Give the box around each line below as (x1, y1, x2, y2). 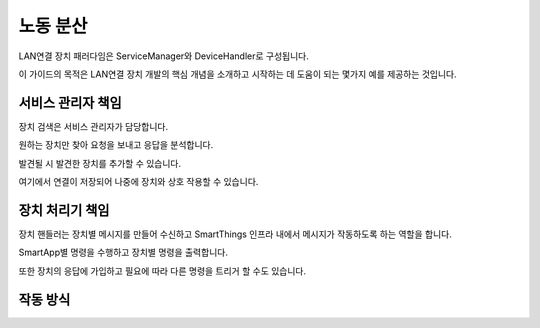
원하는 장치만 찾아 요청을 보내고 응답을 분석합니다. (18, 139, 214, 151)
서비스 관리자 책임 (18, 94, 122, 111)
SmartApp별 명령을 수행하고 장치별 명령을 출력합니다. (18, 246, 229, 259)
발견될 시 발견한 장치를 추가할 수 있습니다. (18, 157, 182, 169)
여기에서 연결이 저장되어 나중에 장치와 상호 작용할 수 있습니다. (18, 176, 259, 188)
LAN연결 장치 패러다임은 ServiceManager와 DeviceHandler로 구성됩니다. (18, 50, 309, 62)
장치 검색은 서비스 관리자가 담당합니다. (18, 120, 169, 132)
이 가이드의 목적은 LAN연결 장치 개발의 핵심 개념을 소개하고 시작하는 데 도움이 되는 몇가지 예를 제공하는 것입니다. (18, 68, 457, 80)
